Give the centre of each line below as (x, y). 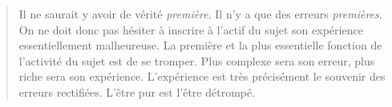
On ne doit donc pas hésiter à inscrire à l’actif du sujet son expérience (191, 29)
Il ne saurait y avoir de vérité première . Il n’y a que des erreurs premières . (200, 14)
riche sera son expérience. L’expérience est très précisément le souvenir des (202, 76)
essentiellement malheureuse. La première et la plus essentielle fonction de (200, 45)
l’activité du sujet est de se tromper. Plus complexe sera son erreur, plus (197, 60)
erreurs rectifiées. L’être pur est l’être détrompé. (137, 91)
